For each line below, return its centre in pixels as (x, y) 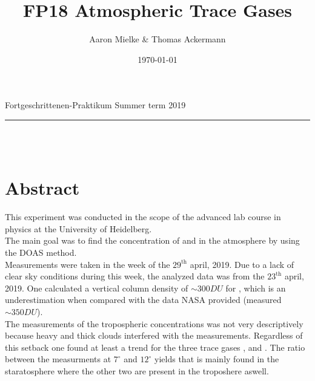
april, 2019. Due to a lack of (242, 264)
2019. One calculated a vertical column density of (97, 288)
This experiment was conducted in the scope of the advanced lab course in (143, 217)
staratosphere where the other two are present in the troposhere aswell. (137, 370)
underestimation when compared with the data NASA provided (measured (143, 300)
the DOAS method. (41, 252)
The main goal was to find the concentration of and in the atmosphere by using (152, 240)
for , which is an (256, 288)
